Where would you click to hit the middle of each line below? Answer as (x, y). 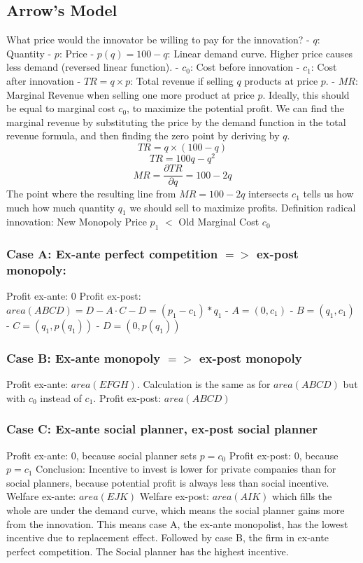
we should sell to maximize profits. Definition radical (243, 207)
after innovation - (44, 80)
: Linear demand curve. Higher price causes (260, 53)
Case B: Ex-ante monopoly (84, 357)
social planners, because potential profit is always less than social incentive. (168, 482)
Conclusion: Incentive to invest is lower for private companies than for (186, 469)
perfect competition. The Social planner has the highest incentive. (148, 551)
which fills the (302, 496)
